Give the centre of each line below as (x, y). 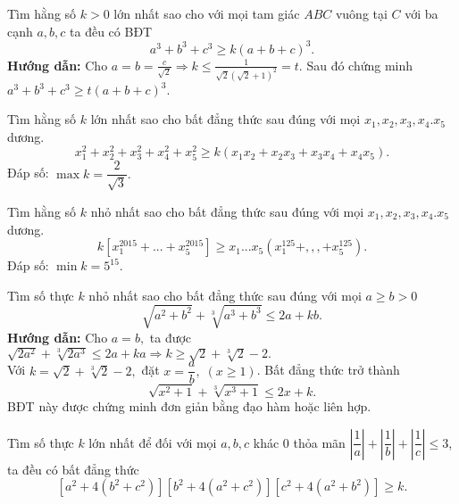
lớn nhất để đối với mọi (153, 442)
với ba (421, 13)
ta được (171, 337)
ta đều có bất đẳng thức (73, 469)
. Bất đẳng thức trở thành (328, 370)
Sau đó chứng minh (360, 65)
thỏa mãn (319, 442)
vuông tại (361, 13)
